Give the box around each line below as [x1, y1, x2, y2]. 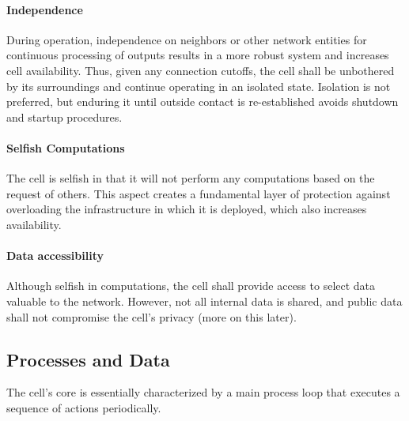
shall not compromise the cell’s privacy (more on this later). [6, 308, 297, 325]
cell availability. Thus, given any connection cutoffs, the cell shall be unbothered [6, 62, 395, 78]
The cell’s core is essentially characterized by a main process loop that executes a [6, 384, 400, 400]
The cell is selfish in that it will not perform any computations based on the [6, 170, 375, 186]
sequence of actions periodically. [6, 399, 161, 415]
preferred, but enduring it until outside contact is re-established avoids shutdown [6, 93, 399, 110]
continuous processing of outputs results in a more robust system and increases [6, 47, 389, 63]
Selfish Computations [6, 139, 125, 156]
